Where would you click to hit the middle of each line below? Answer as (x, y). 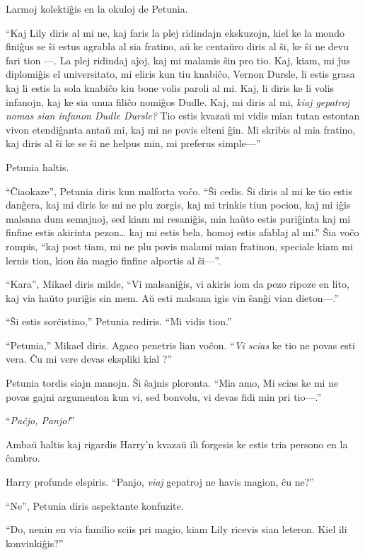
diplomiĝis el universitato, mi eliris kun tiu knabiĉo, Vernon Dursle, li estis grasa (180, 74)
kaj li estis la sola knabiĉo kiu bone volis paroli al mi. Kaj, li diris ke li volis (170, 87)
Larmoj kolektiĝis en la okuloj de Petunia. (97, 8)
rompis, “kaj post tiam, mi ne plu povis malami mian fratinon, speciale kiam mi (179, 246)
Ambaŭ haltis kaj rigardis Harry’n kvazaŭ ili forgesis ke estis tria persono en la (177, 444)
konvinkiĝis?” (35, 543)
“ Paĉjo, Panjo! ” (40, 420)
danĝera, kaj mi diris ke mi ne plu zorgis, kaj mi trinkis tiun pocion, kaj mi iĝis (178, 205)
